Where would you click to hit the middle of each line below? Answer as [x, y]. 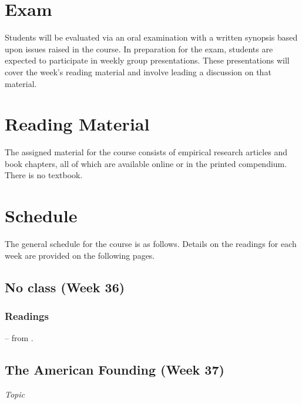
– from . [19, 338]
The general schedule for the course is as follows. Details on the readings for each [151, 244]
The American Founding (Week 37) [115, 370]
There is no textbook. [44, 175]
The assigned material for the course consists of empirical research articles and [146, 152]
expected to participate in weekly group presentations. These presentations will [147, 60]
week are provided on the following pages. [80, 255]
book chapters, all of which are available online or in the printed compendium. [146, 163]
